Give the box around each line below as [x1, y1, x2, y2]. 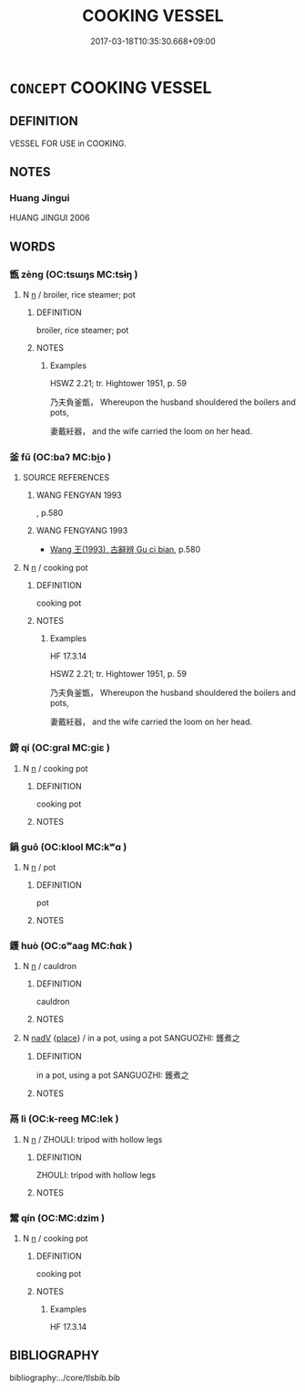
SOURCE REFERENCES [22, 472, 110, 483]
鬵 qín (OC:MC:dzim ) [9, 1211, 106, 1224]
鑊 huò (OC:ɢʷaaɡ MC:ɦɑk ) [9, 939, 134, 952]
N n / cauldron [22, 961, 77, 972]
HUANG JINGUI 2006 [9, 212, 90, 224]
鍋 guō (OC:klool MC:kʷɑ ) [9, 840, 127, 853]
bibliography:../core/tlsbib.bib [9, 1372, 121, 1383]
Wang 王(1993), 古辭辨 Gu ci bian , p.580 [49, 544, 201, 555]
